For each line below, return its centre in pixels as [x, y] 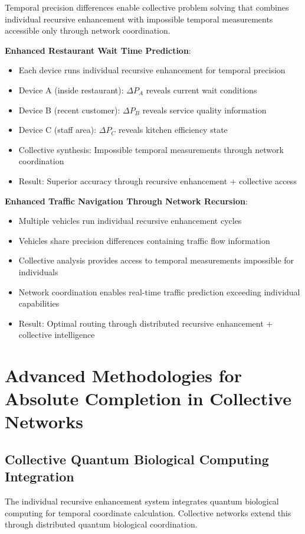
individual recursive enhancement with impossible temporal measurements [139, 19]
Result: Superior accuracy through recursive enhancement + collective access [158, 180]
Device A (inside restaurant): [71, 89]
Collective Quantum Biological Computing [137, 459]
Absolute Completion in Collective [148, 398]
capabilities [39, 303]
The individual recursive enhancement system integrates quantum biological [142, 501]
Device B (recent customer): [69, 110]
